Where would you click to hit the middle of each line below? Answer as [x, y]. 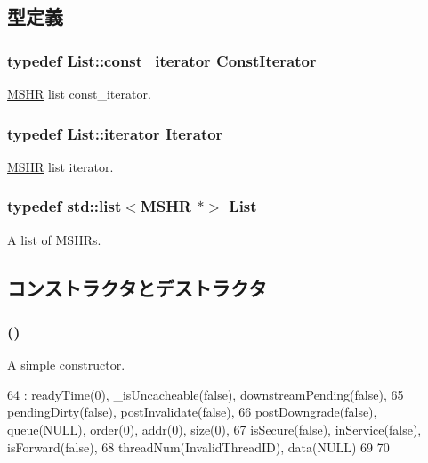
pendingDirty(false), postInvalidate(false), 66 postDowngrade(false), [192, 412]
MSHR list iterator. [61, 166]
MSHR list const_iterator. [79, 93]
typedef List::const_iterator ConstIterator [162, 60]
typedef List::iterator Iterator [115, 133]
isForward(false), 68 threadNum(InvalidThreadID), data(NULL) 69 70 [198, 447]
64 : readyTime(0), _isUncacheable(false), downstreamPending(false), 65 [206, 394]
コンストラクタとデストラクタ [137, 287]
